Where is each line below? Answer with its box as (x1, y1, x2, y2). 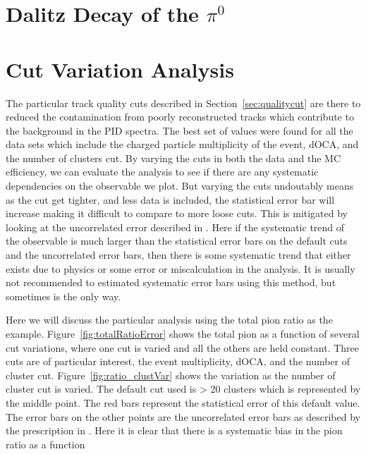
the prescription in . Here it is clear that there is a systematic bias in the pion (6, 423, 343, 438)
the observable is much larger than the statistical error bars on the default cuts (6, 233, 348, 248)
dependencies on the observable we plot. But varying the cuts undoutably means (6, 178, 354, 193)
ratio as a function (6, 436, 85, 451)
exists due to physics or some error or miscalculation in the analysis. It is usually (6, 261, 355, 276)
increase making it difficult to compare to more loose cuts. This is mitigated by (6, 206, 348, 221)
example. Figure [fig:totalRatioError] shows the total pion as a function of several (6, 326, 360, 340)
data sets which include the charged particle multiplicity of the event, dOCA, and (6, 137, 359, 152)
